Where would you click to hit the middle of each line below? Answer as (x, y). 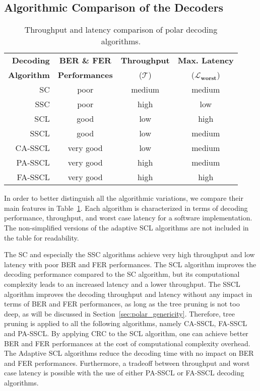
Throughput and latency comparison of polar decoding (121, 30)
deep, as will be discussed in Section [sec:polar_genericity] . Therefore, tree (119, 313)
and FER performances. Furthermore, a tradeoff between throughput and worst (127, 363)
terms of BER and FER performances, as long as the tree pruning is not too (122, 304)
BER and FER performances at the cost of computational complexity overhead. (127, 343)
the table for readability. (42, 237)
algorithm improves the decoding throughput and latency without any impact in (128, 294)
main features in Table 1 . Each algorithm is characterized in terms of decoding (126, 208)
